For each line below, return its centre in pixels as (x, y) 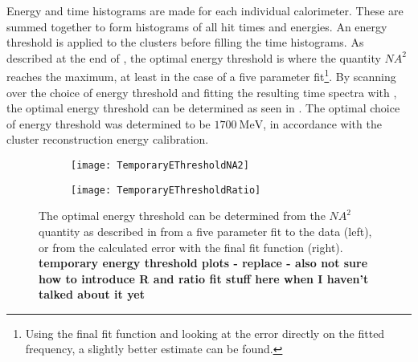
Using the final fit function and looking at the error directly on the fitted (205, 333)
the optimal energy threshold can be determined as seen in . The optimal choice (203, 108)
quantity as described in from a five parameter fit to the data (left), (205, 231)
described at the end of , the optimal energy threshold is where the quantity (194, 57)
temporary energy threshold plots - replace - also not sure (203, 263)
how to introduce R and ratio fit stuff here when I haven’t (204, 278)
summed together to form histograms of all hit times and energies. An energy (197, 26)
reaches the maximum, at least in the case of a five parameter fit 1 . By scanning (201, 75)
